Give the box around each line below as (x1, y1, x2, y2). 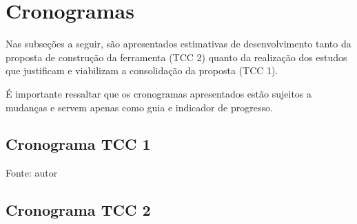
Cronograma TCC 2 (6, 199, 151, 221)
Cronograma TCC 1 (6, 133, 151, 155)
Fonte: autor (6, 166, 58, 180)
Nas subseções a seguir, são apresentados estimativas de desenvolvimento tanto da (6, 36, 351, 51)
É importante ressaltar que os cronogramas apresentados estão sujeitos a (6, 86, 312, 100)
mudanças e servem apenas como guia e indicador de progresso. (6, 100, 273, 114)
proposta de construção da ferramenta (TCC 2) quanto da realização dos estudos (6, 49, 347, 64)
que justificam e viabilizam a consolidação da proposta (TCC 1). (6, 63, 278, 78)
